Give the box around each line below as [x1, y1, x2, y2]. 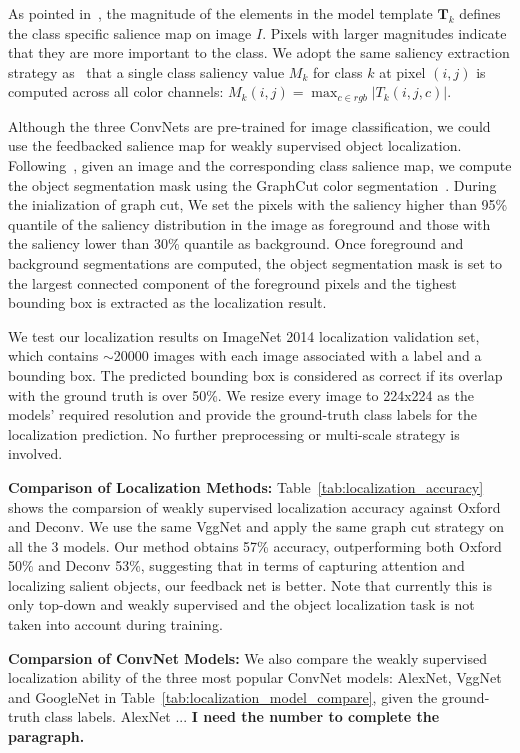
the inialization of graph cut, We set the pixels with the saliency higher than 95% [8, 194, 508, 215]
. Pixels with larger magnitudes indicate [262, 22, 507, 43]
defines [459, 3, 501, 23]
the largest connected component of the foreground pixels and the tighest [8, 272, 457, 293]
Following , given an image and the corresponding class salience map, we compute [8, 155, 512, 176]
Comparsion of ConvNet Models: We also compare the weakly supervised [8, 647, 487, 668]
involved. [8, 443, 63, 464]
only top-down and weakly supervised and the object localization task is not [8, 594, 475, 615]
